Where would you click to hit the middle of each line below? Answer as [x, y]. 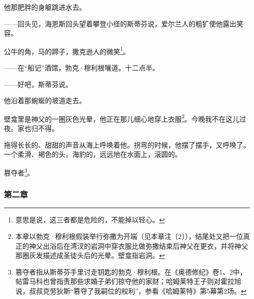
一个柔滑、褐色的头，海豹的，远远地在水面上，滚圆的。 [93, 154]
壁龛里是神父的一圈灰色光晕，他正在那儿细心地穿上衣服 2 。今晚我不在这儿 [122, 118]
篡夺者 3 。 [19, 171]
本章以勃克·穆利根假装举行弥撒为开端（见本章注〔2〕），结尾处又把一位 [129, 236]
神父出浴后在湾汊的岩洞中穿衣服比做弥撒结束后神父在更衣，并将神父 [138, 246]
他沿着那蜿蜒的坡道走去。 [45, 100]
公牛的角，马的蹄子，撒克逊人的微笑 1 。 [67, 50]
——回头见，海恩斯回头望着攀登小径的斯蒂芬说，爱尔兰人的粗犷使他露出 [120, 23]
